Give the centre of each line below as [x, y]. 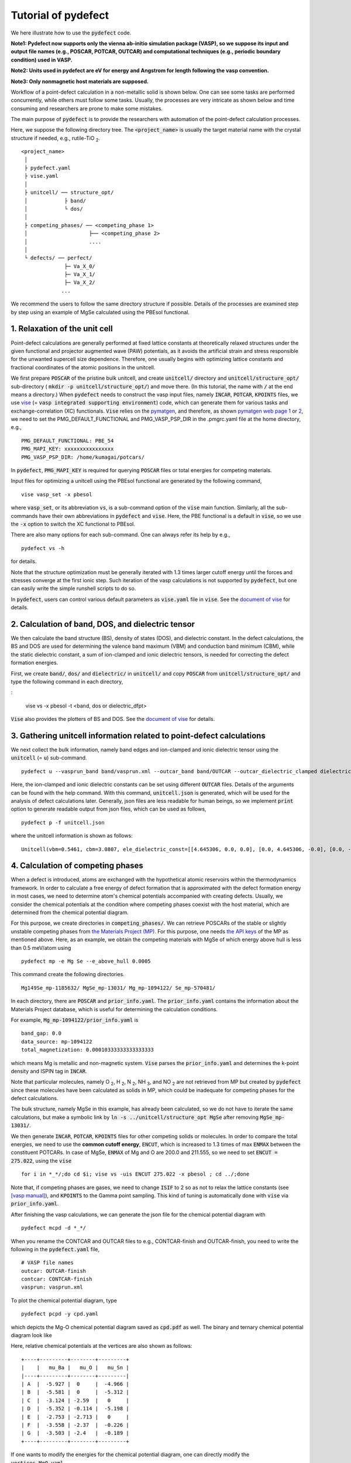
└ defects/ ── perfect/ [58, 258]
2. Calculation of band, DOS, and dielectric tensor [103, 624]
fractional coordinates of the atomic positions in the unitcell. [83, 367]
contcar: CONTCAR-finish [57, 1279]
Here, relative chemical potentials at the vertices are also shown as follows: [101, 1346]
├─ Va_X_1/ [80, 274]
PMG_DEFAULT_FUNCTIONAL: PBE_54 [68, 441]
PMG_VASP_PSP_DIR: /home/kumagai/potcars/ [83, 457]
